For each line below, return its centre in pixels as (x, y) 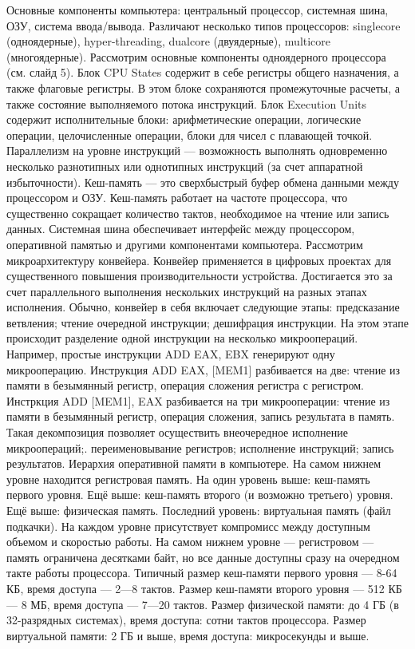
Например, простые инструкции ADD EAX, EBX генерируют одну (171, 354)
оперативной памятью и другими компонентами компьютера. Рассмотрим (185, 244)
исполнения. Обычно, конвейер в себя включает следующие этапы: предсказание (203, 307)
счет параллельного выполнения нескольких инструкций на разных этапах (187, 291)
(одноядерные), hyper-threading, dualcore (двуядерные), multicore (169, 41)
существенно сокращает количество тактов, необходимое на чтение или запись (198, 213)
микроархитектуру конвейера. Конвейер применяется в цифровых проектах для (199, 260)
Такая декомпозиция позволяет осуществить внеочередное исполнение (177, 432)
